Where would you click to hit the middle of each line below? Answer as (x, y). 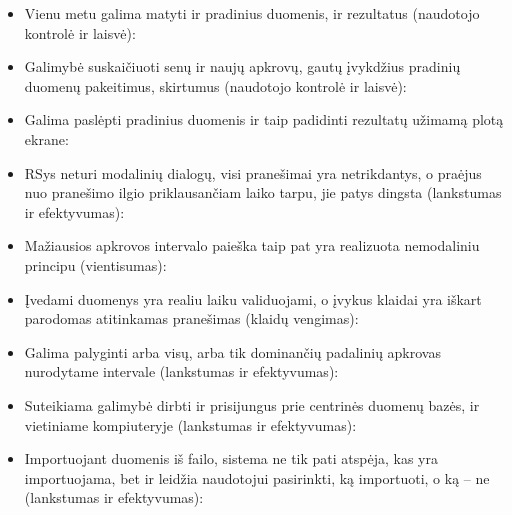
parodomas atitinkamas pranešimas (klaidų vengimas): (191, 318)
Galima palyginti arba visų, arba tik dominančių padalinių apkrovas (232, 351)
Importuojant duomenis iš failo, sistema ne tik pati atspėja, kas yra (231, 458)
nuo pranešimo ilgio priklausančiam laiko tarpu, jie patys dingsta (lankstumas (263, 192)
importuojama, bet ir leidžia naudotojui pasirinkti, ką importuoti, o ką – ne (257, 477)
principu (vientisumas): (95, 264)
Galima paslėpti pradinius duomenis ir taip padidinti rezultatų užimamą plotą (264, 119)
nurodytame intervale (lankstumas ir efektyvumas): (181, 371)
